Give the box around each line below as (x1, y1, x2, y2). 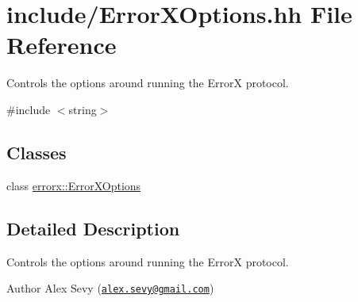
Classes (6, 140, 67, 164)
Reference (6, 29, 117, 61)
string (68, 101, 97, 117)
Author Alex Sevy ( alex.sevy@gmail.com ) (6, 280, 214, 296)
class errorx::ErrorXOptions (6, 177, 141, 193)
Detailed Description (6, 216, 180, 240)
